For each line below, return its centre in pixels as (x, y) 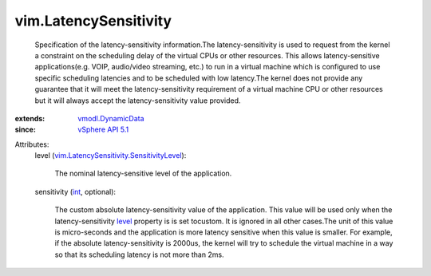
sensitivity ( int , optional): (75, 191)
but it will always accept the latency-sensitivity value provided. (138, 101)
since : (25, 130)
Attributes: (32, 144)
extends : (30, 118)
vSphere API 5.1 (103, 130)
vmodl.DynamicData (111, 118)
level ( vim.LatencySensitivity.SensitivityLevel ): (111, 156)
